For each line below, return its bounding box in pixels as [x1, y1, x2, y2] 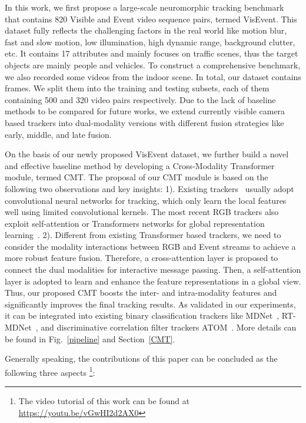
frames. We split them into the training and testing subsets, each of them [5, 82, 270, 94]
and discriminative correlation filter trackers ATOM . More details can [41, 321, 297, 333]
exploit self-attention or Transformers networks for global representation [5, 217, 265, 229]
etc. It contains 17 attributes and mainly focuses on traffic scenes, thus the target [5, 47, 298, 60]
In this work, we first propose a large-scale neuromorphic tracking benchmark [5, 1, 284, 13]
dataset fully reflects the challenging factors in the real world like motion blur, [5, 24, 287, 37]
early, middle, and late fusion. [5, 128, 112, 140]
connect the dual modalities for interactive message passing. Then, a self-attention [5, 263, 301, 276]
